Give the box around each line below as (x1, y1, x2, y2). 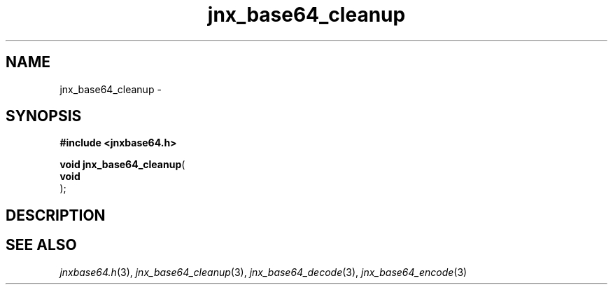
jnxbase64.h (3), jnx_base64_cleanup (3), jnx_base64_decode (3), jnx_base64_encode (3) (59, 265, 467, 278)
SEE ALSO (6, 236, 77, 254)
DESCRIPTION (6, 206, 106, 224)
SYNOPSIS (6, 107, 82, 125)
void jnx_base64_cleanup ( (59, 158, 185, 171)
